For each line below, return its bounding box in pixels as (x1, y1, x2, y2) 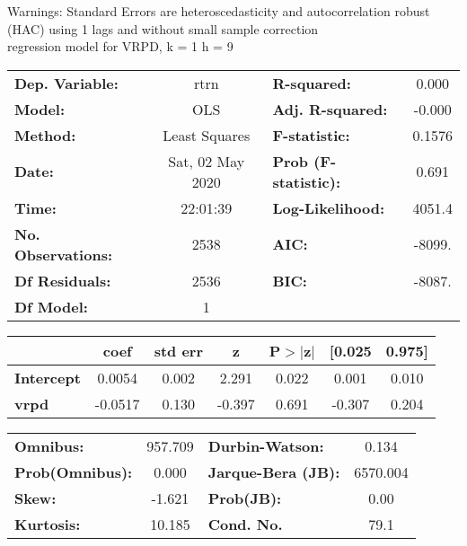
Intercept (14, 366, 81, 388)
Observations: (14, 243, 113, 265)
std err (154, 339, 203, 361)
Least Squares (163, 124, 251, 145)
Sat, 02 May (168, 150, 245, 172)
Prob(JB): (207, 487, 282, 508)
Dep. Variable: (14, 72, 119, 93)
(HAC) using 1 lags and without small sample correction (7, 19, 319, 38)
